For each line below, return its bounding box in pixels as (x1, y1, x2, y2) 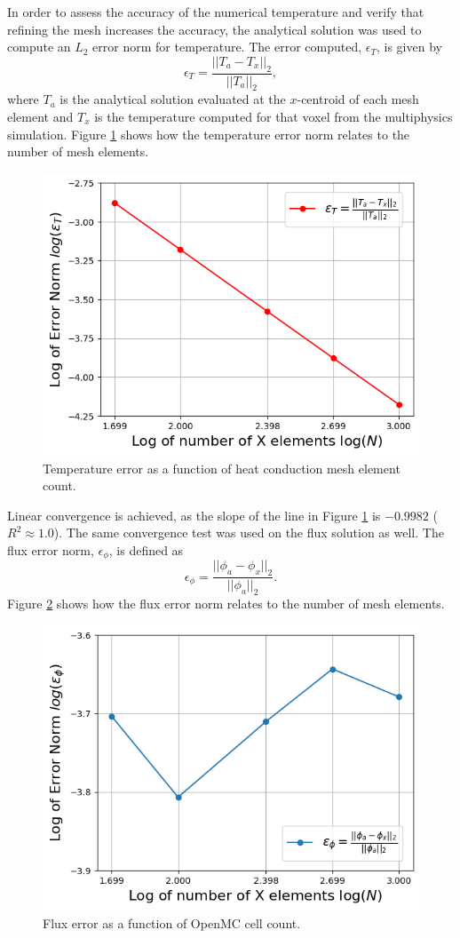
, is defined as (108, 540, 184, 559)
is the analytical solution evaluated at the (59, 90, 286, 108)
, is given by (376, 37, 442, 56)
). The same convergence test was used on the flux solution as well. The (53, 523, 444, 542)
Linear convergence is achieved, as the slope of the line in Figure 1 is (7, 505, 381, 524)
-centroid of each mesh (297, 90, 419, 108)
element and (7, 107, 74, 125)
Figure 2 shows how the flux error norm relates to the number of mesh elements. (7, 594, 445, 612)
